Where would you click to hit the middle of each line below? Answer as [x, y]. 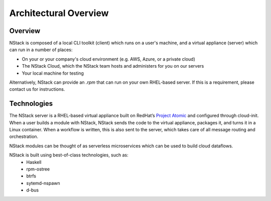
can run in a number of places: [41, 50]
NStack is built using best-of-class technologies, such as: [69, 155]
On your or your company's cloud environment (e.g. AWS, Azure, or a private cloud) [109, 59]
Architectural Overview [59, 13]
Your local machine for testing [53, 73]
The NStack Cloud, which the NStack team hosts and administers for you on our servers [113, 66]
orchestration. [24, 137]
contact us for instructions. [37, 89]
